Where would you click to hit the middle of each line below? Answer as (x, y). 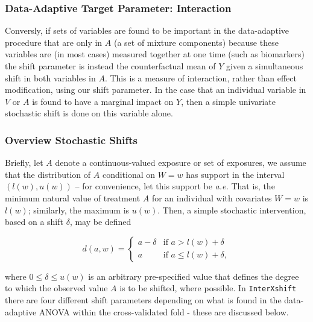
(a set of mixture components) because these (196, 42)
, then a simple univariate (229, 101)
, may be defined (100, 222)
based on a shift (34, 222)
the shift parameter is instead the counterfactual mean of (110, 66)
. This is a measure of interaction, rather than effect (201, 77)
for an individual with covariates (212, 197)
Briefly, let (24, 163)
